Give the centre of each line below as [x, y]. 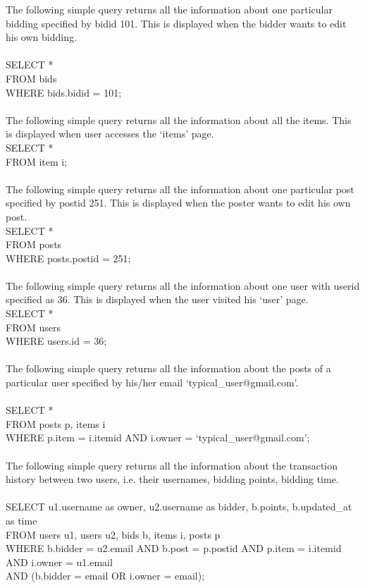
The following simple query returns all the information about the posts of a [168, 368]
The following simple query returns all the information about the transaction [172, 465]
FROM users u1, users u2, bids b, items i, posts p [113, 534]
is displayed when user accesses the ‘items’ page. [110, 134]
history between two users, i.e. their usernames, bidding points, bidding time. [172, 479]
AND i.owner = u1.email [59, 562]
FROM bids [31, 78]
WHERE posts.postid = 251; [68, 258]
